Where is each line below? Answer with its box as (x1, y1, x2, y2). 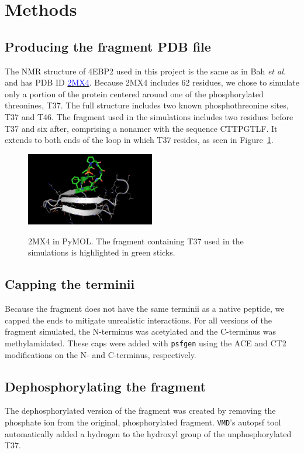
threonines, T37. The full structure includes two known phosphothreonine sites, (5, 99, 289, 111)
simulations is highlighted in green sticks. (28, 246, 175, 258)
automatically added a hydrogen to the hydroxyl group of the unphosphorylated (5, 427, 292, 440)
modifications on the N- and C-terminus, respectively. (5, 348, 196, 360)
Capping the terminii (5, 275, 135, 293)
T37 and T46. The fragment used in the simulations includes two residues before (5, 110, 293, 122)
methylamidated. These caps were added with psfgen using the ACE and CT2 (5, 336, 286, 349)
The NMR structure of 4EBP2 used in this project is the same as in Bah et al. (5, 64, 286, 77)
